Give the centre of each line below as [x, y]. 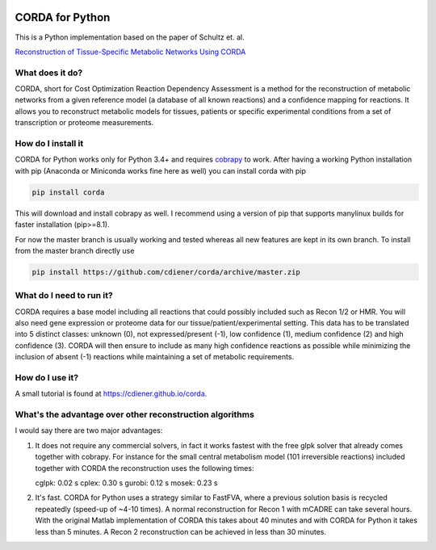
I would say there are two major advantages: [89, 430]
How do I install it [49, 143]
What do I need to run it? [64, 296]
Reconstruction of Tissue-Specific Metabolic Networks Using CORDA [130, 52]
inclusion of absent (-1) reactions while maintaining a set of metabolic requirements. [155, 357]
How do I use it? [47, 377]
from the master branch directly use [75, 250]
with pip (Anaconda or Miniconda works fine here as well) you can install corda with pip [161, 170]
